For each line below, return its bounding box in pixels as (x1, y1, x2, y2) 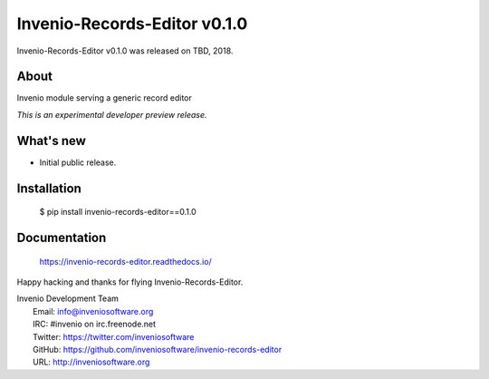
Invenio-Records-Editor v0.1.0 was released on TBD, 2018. (16, 45, 234, 56)
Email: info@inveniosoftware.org (33, 306, 154, 316)
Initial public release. (39, 157, 117, 168)
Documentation (16, 229, 107, 245)
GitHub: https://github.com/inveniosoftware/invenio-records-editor (33, 344, 283, 355)
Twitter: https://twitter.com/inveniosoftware (33, 331, 195, 342)
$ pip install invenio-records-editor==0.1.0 (39, 207, 197, 218)
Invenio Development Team (16, 293, 120, 304)
